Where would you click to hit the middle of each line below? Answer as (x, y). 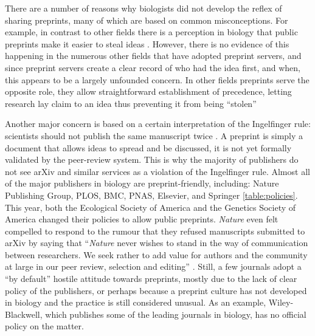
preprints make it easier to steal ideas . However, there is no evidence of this (147, 43)
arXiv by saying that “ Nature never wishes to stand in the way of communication (157, 243)
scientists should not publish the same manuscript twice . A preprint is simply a (154, 135)
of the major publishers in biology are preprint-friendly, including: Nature (142, 183)
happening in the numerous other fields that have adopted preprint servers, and (153, 56)
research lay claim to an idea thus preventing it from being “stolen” (131, 103)
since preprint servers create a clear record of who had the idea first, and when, (153, 67)
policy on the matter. (44, 326)
